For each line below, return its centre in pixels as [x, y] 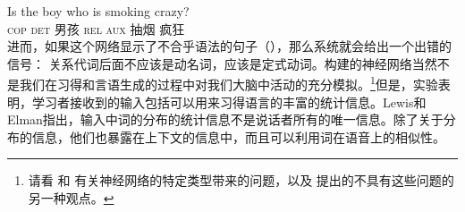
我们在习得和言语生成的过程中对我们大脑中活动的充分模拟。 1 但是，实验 [228, 83]
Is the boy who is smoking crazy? [98, 11]
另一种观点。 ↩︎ [71, 198]
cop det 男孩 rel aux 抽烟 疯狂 [96, 28]
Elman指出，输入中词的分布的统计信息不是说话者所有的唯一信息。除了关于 [225, 119]
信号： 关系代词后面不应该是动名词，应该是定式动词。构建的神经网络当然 [222, 63]
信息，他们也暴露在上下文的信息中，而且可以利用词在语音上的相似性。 [238, 136]
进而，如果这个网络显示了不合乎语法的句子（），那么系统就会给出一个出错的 [229, 46]
